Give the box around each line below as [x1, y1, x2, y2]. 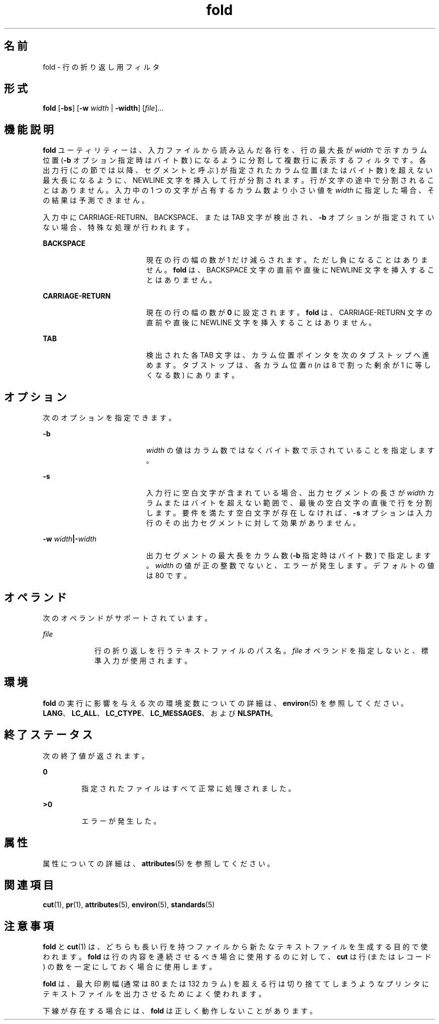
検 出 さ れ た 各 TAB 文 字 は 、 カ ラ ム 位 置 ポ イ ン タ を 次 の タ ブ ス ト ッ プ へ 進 [146, 351, 429, 360]
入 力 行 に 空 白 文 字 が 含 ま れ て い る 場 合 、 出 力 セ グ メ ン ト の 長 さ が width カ [146, 488, 434, 497]
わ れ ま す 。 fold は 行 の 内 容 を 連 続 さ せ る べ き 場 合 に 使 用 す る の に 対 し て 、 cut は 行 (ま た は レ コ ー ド [43, 952, 431, 961]
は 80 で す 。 [146, 571, 191, 580]
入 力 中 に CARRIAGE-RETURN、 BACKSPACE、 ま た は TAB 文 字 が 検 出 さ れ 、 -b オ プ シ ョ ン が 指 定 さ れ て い [43, 213, 434, 222]
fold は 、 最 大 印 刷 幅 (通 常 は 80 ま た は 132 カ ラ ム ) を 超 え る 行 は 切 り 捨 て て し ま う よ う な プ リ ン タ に [43, 979, 429, 988]
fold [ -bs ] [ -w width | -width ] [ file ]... [43, 104, 164, 113]
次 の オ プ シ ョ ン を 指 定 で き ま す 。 [43, 413, 176, 422]
